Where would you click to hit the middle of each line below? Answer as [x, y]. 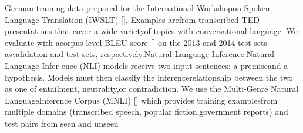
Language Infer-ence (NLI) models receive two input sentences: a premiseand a [147, 65]
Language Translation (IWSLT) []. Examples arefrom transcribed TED [132, 19]
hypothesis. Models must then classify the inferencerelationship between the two [149, 77]
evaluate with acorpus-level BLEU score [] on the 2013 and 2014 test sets [136, 42]
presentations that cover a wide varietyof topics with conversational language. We [151, 31]
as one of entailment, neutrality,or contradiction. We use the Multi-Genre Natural [152, 89]
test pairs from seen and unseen [62, 123]
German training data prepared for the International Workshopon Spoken [137, 8]
